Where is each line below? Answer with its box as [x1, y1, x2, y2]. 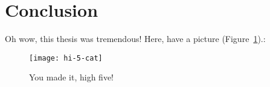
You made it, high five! [29, 71, 114, 83]
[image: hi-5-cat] [29, 53, 103, 62]
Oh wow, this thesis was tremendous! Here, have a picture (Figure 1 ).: [5, 32, 266, 45]
